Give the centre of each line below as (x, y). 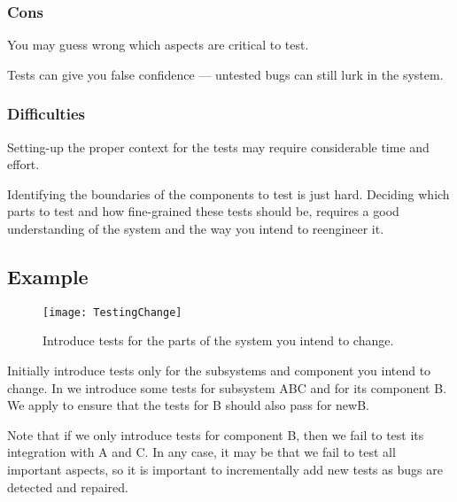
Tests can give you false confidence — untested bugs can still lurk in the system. (225, 74)
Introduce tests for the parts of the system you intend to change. (218, 340)
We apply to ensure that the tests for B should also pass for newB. (188, 405)
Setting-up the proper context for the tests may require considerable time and (218, 147)
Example (48, 276)
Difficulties (46, 114)
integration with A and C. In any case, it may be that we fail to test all (201, 452)
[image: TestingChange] (112, 312)
